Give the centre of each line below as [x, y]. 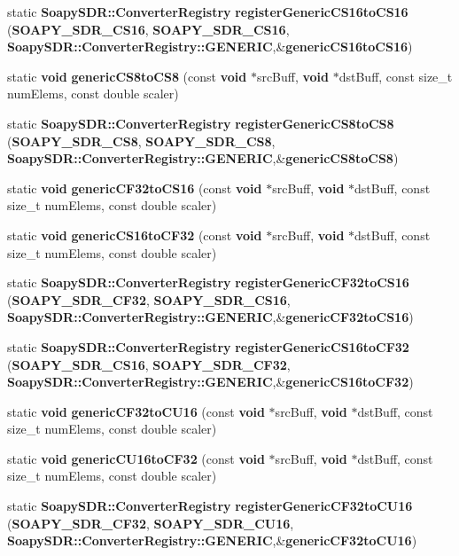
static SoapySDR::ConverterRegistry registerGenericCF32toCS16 [208, 282]
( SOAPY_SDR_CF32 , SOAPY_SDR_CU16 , [151, 523]
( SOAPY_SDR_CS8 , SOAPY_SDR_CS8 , [141, 141]
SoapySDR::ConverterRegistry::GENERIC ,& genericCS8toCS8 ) [203, 158]
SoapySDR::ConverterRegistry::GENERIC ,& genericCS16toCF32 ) [210, 382]
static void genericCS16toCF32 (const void [135, 235]
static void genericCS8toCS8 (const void [127, 76]
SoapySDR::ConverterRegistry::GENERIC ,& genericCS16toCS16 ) [210, 47]
